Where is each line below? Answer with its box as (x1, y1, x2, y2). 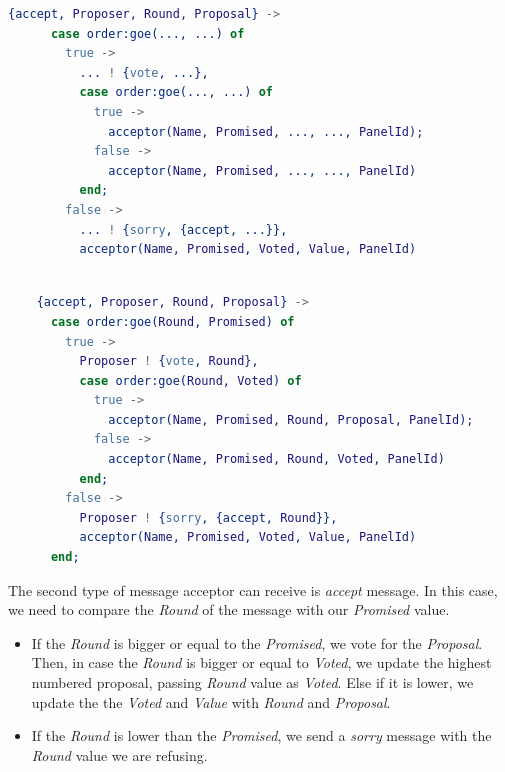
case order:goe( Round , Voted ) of (79, 373, 302, 388)
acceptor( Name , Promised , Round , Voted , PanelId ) (108, 452, 445, 467)
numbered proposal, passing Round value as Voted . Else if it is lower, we (31, 672, 474, 692)
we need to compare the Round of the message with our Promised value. (8, 599, 450, 620)
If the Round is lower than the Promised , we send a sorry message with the (31, 725, 492, 746)
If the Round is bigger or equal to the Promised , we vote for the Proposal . (31, 632, 483, 653)
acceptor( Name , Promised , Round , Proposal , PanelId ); (108, 412, 474, 427)
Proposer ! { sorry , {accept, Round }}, (79, 510, 338, 525)
